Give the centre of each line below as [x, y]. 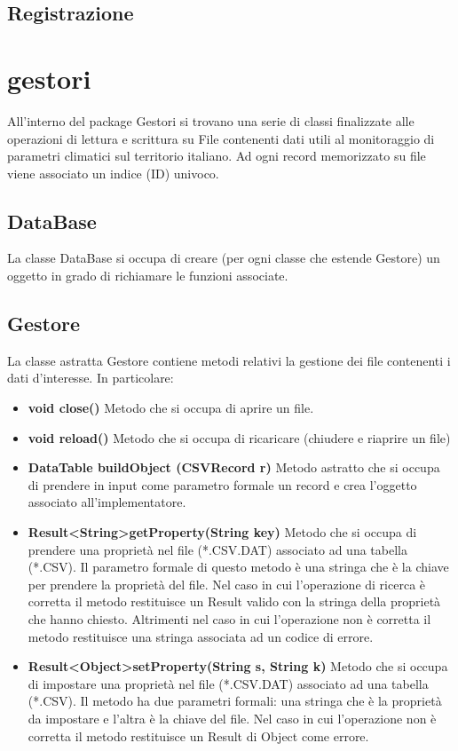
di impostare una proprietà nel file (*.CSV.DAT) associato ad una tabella [228, 683]
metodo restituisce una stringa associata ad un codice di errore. [201, 636]
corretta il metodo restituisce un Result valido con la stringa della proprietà [234, 601]
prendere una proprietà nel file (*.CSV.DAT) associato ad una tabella [217, 549]
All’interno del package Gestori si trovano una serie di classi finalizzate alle [211, 120]
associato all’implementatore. [107, 502]
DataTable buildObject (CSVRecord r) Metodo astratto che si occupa [234, 467]
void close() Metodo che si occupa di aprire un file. [171, 408]
